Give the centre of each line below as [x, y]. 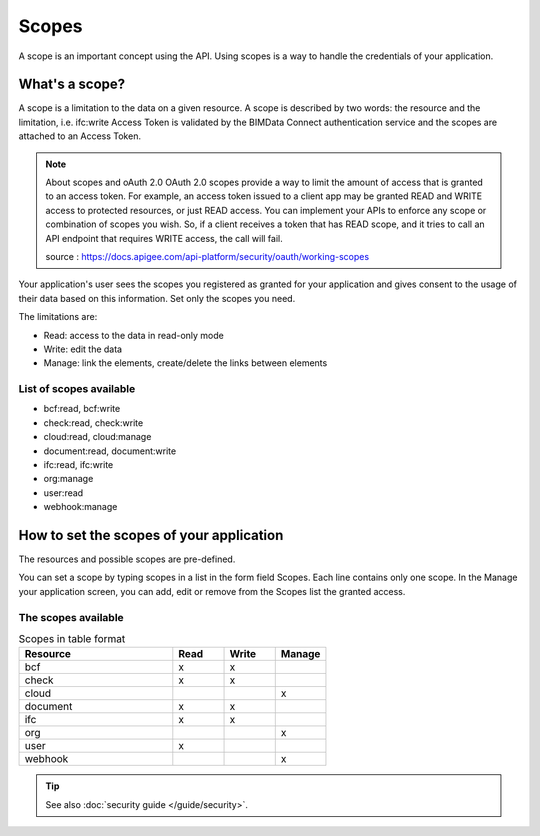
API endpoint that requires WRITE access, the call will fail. [164, 238]
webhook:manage [80, 507]
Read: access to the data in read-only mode [133, 335]
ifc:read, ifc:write [78, 465]
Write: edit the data [83, 349]
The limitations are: [58, 317]
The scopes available [71, 617]
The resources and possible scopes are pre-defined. [127, 559]
